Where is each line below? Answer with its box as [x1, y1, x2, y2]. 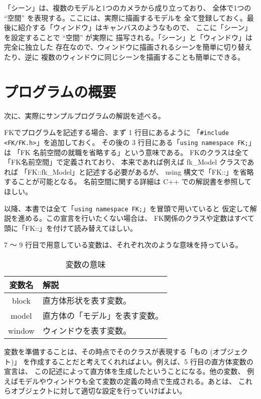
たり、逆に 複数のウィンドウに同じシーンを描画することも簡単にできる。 [4, 51, 245, 62]
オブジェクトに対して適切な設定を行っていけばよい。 [11, 385, 186, 396]
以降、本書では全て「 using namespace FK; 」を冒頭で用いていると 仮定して [4, 203, 250, 213]
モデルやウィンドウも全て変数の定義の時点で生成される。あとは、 [18, 375, 236, 386]
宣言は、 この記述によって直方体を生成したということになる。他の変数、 [4, 366, 245, 376]
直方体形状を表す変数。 [42, 295, 131, 306]
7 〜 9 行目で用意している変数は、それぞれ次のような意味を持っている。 [4, 239, 242, 250]
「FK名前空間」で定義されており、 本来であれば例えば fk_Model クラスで [4, 157, 247, 167]
